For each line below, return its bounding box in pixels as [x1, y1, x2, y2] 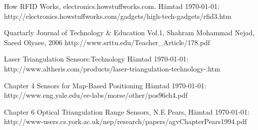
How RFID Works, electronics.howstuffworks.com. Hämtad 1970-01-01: [4, 1, 220, 11]
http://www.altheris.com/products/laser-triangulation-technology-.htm [4, 63, 220, 73]
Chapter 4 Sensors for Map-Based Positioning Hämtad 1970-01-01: [4, 80, 206, 90]
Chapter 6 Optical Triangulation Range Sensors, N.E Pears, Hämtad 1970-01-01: [4, 106, 250, 117]
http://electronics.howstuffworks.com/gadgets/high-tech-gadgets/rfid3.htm [4, 10, 232, 21]
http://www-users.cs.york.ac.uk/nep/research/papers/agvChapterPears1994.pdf [4, 116, 247, 127]
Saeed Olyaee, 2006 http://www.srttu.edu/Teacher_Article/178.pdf [4, 37, 210, 47]
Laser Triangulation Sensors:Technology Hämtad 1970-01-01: [4, 54, 188, 64]
